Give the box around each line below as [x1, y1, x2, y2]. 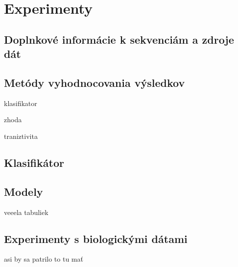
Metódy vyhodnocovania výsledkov [4, 75, 185, 90]
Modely [4, 184, 43, 199]
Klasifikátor [4, 155, 64, 170]
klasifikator [4, 98, 37, 108]
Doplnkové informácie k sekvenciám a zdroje [4, 31, 234, 47]
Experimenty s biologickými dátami [4, 231, 188, 246]
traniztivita [4, 131, 38, 141]
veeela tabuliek [4, 207, 48, 217]
